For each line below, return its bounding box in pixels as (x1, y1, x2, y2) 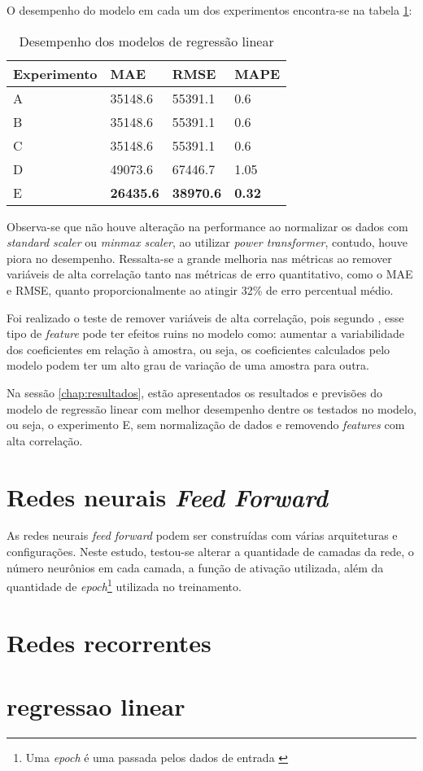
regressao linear (7, 690, 185, 723)
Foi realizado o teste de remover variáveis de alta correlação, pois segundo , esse (7, 309, 404, 326)
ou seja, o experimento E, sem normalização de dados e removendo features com (7, 416, 405, 433)
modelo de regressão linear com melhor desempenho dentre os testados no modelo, (7, 400, 416, 417)
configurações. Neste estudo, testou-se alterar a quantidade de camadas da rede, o (7, 543, 414, 560)
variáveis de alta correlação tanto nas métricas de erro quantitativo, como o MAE (7, 265, 413, 283)
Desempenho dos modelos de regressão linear (19, 31, 274, 50)
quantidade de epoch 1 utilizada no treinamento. (7, 576, 242, 594)
